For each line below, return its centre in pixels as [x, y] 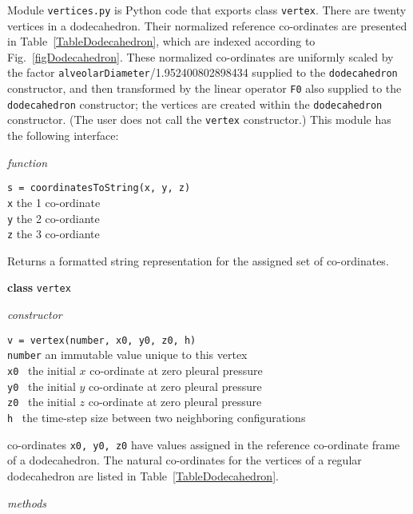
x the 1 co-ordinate [54, 202]
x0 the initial [42, 371]
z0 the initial [42, 402]
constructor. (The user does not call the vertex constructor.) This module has [199, 120]
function [28, 162]
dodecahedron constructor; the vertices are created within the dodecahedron [195, 104]
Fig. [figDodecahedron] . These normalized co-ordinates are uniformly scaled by [201, 56]
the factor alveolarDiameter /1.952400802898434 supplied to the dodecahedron [203, 72]
